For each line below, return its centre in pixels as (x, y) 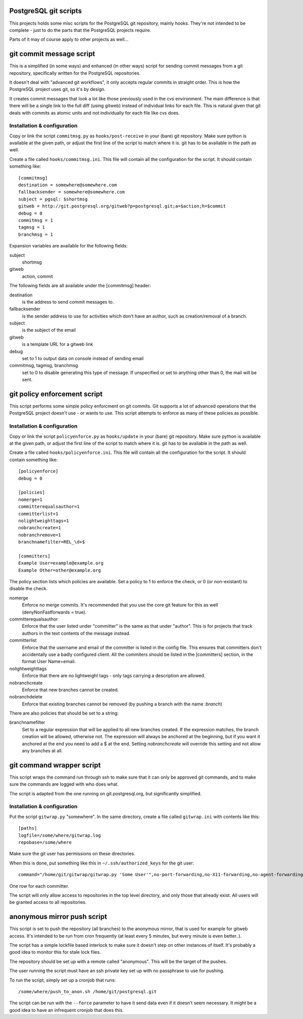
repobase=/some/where (45, 843)
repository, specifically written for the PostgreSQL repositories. (75, 73)
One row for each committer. (39, 886)
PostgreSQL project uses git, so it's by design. (57, 89)
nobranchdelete (26, 697)
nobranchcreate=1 (40, 528)
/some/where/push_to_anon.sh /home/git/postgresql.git (88, 992)
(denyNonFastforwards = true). (54, 612)
